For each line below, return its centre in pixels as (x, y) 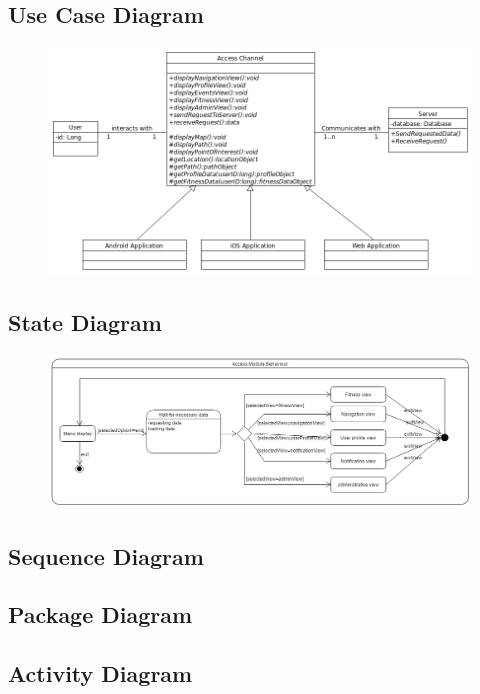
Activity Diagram (100, 673)
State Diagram (85, 321)
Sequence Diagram (106, 555)
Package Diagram (100, 614)
